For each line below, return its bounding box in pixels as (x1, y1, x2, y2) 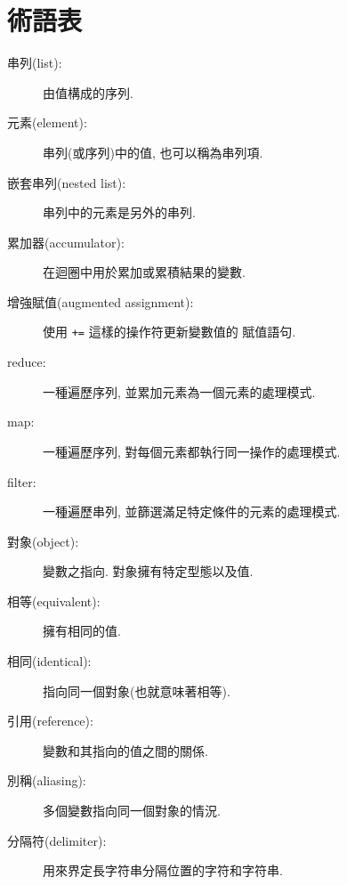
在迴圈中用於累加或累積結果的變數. (43, 263, 246, 281)
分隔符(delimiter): (7, 831, 107, 849)
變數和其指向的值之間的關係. (43, 741, 208, 759)
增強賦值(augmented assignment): (7, 292, 194, 311)
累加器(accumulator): (7, 232, 125, 251)
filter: (7, 472, 36, 491)
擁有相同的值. (43, 621, 121, 640)
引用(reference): (7, 711, 93, 730)
